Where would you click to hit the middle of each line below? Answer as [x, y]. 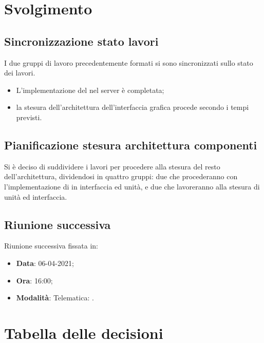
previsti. [29, 117]
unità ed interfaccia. [36, 196]
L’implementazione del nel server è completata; [90, 90]
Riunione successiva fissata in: [51, 246]
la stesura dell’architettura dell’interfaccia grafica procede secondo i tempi [133, 107]
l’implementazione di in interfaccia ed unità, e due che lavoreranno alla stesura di [132, 186]
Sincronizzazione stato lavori [81, 41]
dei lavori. [20, 73]
